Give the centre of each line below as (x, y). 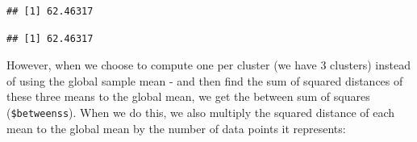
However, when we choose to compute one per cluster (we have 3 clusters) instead (208, 65)
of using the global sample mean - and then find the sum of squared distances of (205, 80)
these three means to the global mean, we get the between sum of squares (188, 96)
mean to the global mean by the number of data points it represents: (176, 128)
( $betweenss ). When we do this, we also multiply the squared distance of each (201, 112)
